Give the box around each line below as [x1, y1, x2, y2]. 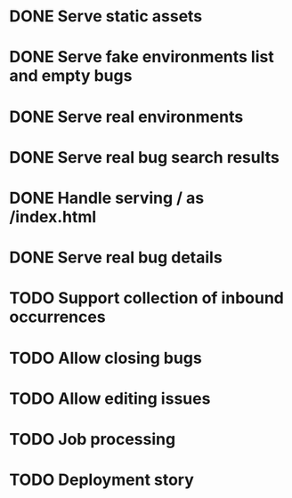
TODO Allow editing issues [9, 389, 211, 408]
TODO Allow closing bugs [9, 348, 202, 368]
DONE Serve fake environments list [9, 47, 274, 68]
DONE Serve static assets [9, 6, 203, 27]
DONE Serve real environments [9, 107, 244, 126]
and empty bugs [9, 66, 133, 86]
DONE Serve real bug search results [9, 147, 280, 167]
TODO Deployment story [9, 470, 194, 490]
